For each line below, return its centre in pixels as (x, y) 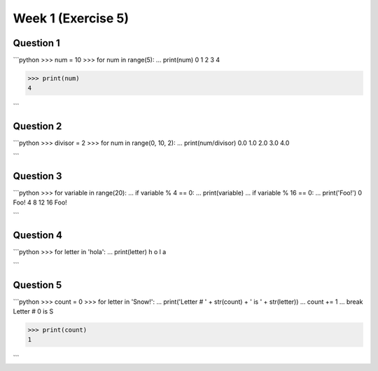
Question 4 (38, 236)
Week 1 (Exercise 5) (71, 18)
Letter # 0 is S (33, 311)
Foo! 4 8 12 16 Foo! (40, 202)
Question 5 (37, 285)
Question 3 (37, 176)
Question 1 (37, 43)
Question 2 (37, 126)
